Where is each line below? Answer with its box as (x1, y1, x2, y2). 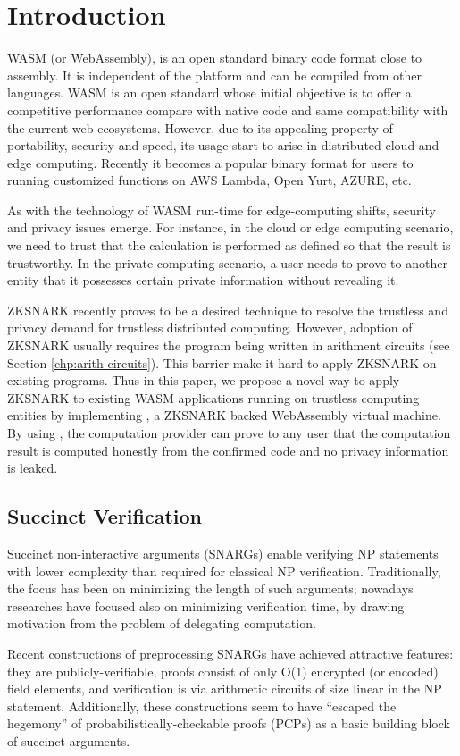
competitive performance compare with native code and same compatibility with (7, 100, 448, 119)
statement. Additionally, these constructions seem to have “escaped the (7, 696, 397, 715)
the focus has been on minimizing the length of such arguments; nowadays (7, 579, 414, 598)
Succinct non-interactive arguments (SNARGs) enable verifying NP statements (7, 543, 439, 562)
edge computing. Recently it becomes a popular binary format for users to (7, 153, 414, 172)
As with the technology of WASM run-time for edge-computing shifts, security (7, 200, 436, 219)
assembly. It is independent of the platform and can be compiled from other (7, 65, 422, 84)
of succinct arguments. (7, 731, 130, 750)
